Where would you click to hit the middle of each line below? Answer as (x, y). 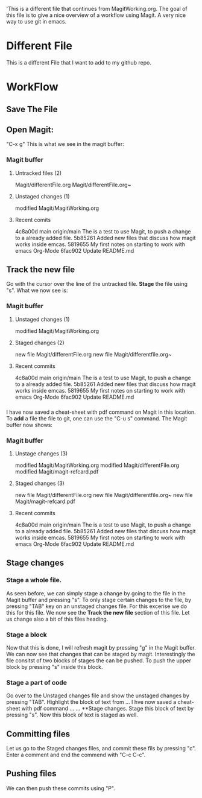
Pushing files (31, 774)
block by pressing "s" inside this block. (55, 667)
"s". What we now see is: (37, 290)
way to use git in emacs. (36, 21)
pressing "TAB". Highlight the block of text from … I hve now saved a (91, 702)
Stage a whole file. (34, 580)
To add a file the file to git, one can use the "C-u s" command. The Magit (97, 418)
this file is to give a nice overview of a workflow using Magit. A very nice (96, 15)
